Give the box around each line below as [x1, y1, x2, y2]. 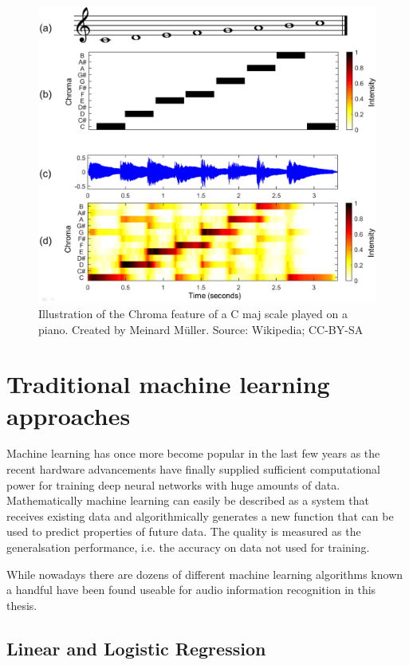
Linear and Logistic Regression [6, 635, 266, 660]
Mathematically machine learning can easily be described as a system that [6, 492, 370, 509]
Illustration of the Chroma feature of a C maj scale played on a [38, 305, 348, 321]
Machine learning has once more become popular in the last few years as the [6, 445, 380, 462]
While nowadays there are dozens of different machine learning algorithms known [6, 565, 403, 582]
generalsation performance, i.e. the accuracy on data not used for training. [6, 539, 370, 556]
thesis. [6, 596, 37, 613]
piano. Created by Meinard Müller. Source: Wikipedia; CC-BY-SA [38, 321, 364, 337]
